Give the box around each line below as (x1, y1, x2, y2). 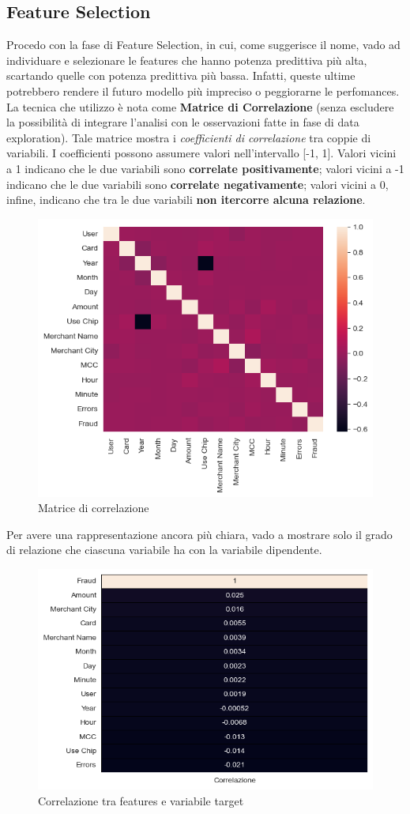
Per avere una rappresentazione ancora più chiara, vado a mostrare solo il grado (6, 526, 393, 542)
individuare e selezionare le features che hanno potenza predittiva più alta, (6, 51, 367, 68)
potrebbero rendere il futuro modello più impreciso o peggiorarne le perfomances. (6, 82, 400, 99)
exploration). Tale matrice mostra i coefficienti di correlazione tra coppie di (6, 129, 371, 145)
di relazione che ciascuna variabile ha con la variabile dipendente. (6, 541, 322, 558)
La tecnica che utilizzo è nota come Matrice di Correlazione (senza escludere (6, 98, 394, 115)
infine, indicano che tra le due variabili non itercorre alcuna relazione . (6, 191, 366, 208)
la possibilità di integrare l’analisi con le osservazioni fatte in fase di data (6, 114, 359, 130)
